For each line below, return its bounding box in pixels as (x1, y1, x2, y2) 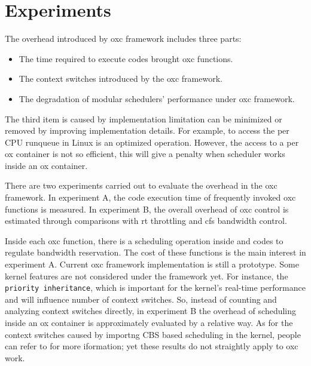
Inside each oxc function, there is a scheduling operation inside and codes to (5, 234, 283, 247)
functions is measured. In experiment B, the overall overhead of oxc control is (5, 202, 289, 215)
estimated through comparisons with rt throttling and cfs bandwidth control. (5, 214, 287, 227)
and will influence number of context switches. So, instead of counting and (5, 293, 277, 305)
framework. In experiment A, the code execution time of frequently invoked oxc (5, 191, 296, 204)
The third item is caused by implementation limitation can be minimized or (5, 112, 282, 125)
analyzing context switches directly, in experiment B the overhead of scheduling (5, 305, 297, 317)
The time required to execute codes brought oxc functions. (19, 52, 233, 64)
